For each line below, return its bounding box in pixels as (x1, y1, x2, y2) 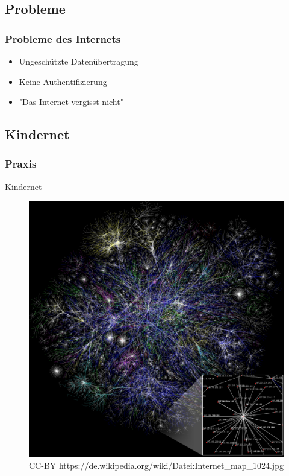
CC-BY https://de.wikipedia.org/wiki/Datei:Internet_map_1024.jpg (29, 459, 284, 471)
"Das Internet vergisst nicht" (19, 95, 123, 108)
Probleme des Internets (5, 31, 121, 46)
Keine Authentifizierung (19, 75, 107, 87)
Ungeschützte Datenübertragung (19, 55, 138, 67)
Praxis (5, 156, 37, 171)
